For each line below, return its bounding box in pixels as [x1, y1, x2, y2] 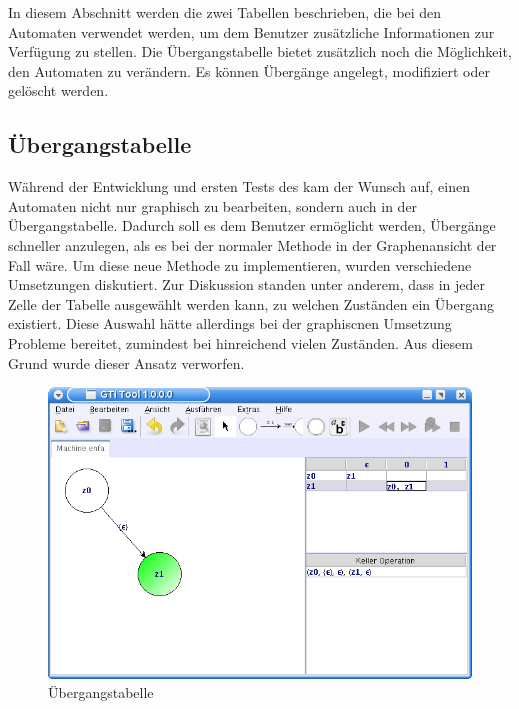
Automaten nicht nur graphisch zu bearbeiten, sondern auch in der [8, 195, 418, 216]
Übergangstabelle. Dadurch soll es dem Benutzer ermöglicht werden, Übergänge [8, 215, 496, 236]
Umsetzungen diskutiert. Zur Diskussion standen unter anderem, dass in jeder [8, 274, 486, 295]
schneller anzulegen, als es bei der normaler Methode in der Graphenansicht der [8, 234, 497, 255]
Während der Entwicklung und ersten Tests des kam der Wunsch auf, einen [8, 176, 470, 197]
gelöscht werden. [8, 80, 109, 101]
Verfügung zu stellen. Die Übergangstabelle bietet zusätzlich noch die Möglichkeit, [8, 41, 512, 62]
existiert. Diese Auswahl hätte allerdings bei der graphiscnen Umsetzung [8, 313, 452, 334]
